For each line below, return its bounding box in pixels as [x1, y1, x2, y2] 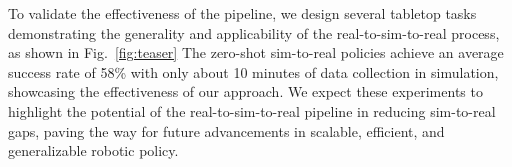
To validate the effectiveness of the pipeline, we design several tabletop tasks [8, 3, 477, 23]
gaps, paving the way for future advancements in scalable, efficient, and [8, 120, 445, 141]
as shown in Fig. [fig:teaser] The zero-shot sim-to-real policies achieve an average [8, 42, 504, 63]
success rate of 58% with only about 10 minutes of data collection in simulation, [8, 61, 499, 82]
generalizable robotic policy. [8, 140, 179, 161]
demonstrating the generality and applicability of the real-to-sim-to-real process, [8, 22, 500, 43]
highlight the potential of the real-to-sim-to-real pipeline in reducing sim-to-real [8, 100, 496, 121]
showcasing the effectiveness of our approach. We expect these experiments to [8, 81, 483, 102]
